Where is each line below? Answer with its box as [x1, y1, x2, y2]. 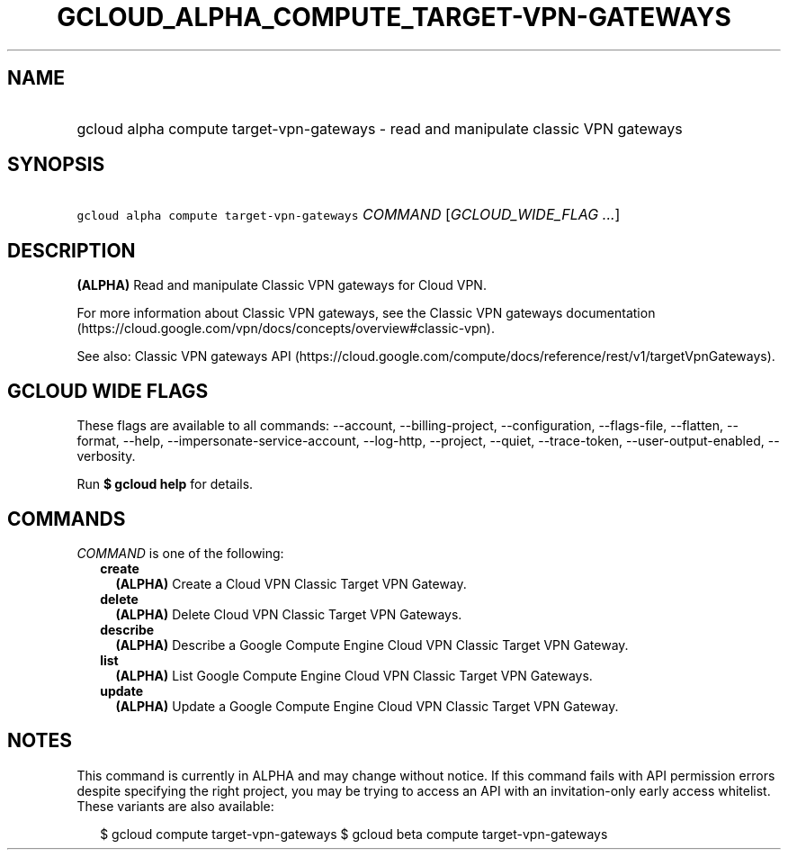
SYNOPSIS [7, 153, 105, 176]
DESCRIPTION [7, 239, 136, 262]
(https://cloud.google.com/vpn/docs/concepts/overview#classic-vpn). [76, 320, 495, 337]
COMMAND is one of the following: [76, 545, 284, 561]
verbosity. [76, 448, 136, 465]
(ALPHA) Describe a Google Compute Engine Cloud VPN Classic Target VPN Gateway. [115, 636, 629, 653]
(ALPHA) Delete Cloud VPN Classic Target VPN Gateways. [115, 606, 462, 622]
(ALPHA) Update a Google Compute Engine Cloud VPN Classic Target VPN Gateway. [115, 698, 619, 714]
